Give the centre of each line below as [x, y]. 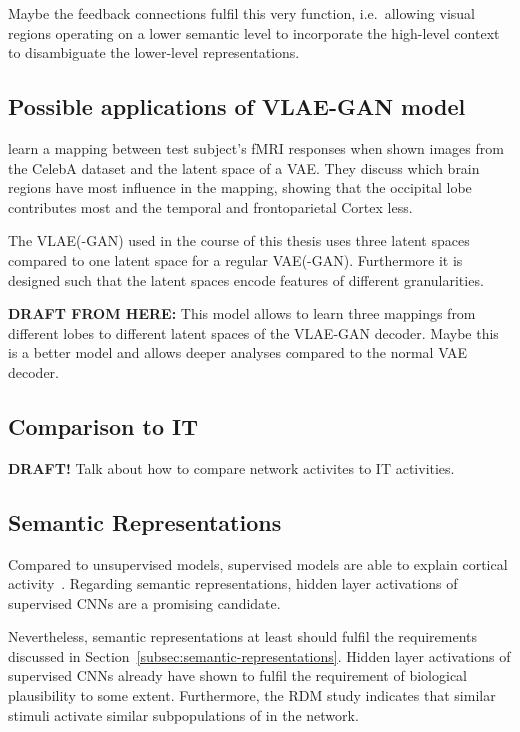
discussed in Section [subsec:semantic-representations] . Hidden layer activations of [259, 655]
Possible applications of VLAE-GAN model [237, 106]
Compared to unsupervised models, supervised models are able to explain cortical [258, 563]
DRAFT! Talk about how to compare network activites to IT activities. [231, 467]
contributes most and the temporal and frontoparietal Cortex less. [210, 206]
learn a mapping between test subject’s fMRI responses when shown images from [256, 147]
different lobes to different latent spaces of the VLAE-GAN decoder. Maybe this [253, 332]
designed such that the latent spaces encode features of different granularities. [246, 279]
